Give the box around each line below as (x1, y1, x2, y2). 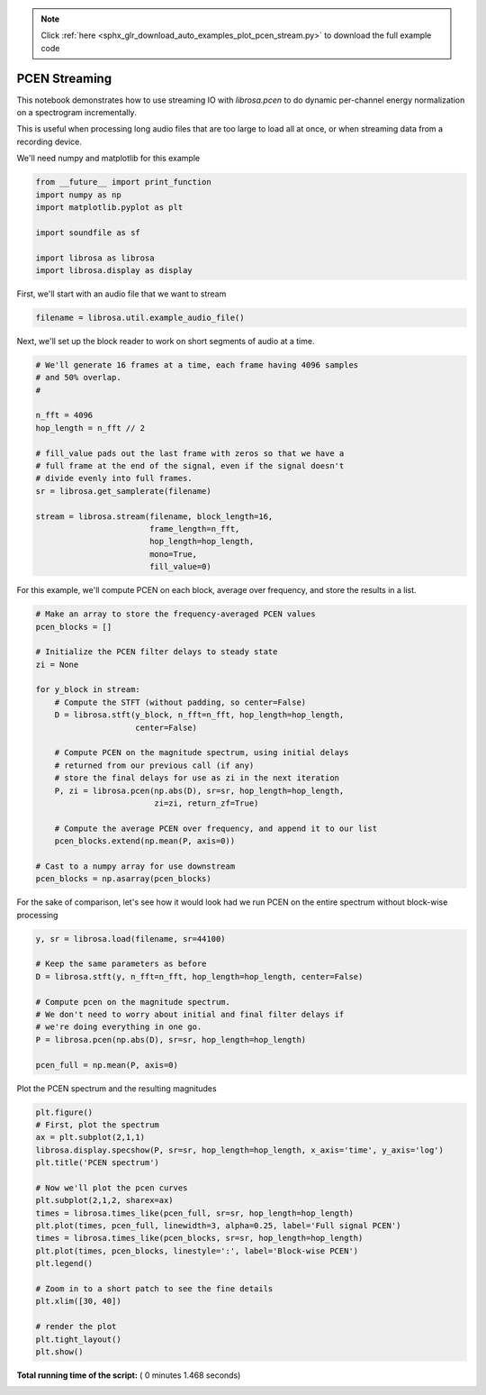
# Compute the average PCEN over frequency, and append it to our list (54, 823, 378, 834)
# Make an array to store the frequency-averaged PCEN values (35, 609, 316, 619)
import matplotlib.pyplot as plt (35, 203, 184, 213)
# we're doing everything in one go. (35, 1022, 202, 1032)
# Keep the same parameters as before (35, 959, 207, 969)
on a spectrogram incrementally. (16, 107, 137, 118)
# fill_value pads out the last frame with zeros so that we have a (35, 448, 345, 459)
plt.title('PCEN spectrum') (35, 1158, 159, 1168)
